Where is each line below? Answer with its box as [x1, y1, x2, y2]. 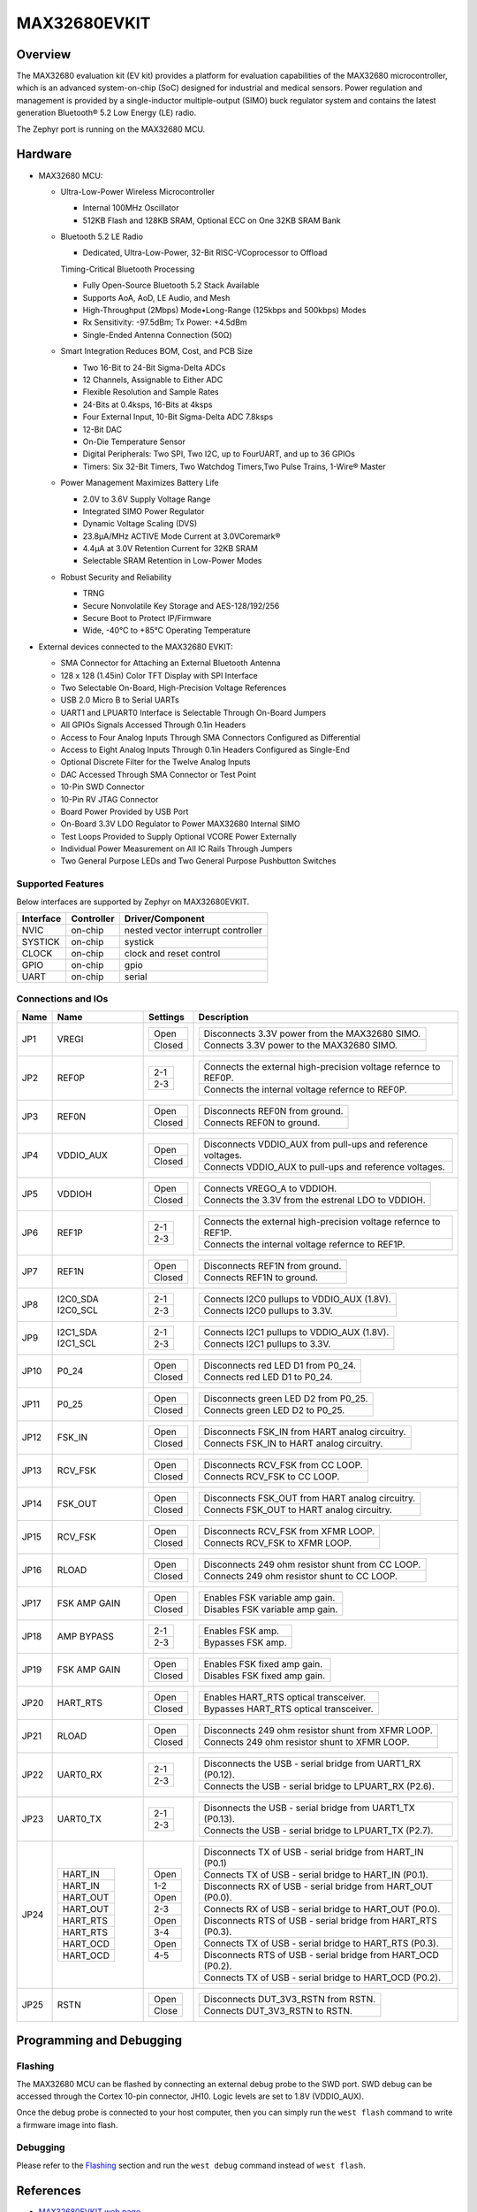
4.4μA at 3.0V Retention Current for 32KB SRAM [82, 543, 258, 554]
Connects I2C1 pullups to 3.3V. [203, 1337, 331, 1349]
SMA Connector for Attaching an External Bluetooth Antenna [60, 657, 281, 668]
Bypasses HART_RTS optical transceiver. [203, 1702, 375, 1715]
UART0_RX [57, 1769, 102, 1781]
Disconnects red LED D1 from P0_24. [203, 1359, 357, 1371]
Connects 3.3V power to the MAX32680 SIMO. [203, 1039, 397, 1051]
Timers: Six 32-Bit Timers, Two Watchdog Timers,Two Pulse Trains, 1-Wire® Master [82, 461, 386, 472]
